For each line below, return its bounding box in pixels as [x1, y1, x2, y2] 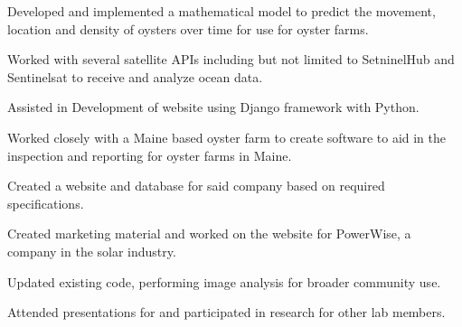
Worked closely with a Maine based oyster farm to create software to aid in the [7, 127, 447, 146]
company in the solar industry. [7, 241, 176, 260]
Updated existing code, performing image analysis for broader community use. [7, 272, 441, 291]
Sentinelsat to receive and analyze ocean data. [7, 67, 263, 86]
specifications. [7, 193, 84, 212]
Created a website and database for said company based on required [7, 176, 385, 195]
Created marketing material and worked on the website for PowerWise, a [7, 224, 411, 243]
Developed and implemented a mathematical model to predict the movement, [7, 2, 436, 20]
